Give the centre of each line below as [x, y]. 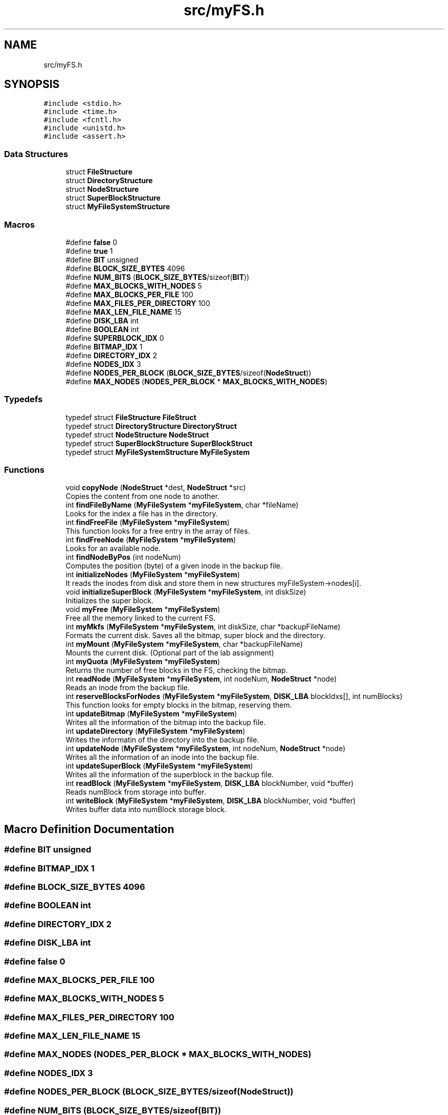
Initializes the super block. [110, 601]
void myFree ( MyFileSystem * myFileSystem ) [143, 609]
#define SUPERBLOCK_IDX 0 [115, 338]
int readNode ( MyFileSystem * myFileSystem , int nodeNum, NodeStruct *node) [201, 679]
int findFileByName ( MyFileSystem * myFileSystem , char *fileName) [182, 505]
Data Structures [36, 154]
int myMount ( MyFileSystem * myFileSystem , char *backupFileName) [184, 644]
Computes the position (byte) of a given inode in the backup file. [174, 566]
